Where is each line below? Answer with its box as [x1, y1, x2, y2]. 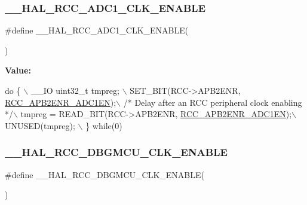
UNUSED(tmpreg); [5, 119, 75, 131]
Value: [5, 64, 31, 77]
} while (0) [85, 119, 122, 131]
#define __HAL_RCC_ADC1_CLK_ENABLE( [5, 24, 189, 36]
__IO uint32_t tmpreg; [30, 84, 119, 96]
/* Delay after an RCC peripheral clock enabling [123, 96, 302, 108]
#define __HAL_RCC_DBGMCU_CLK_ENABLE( [5, 168, 204, 180]
